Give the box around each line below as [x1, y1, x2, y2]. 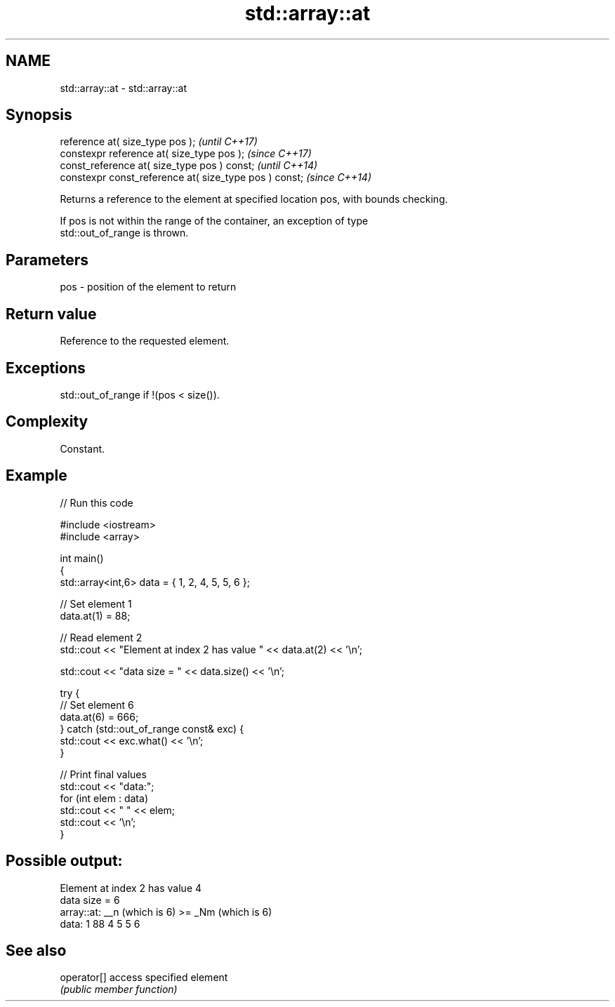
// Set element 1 [60, 597, 132, 610]
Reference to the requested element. [60, 335, 230, 347]
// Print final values [60, 768, 147, 780]
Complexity [6, 413, 88, 431]
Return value [6, 305, 97, 323]
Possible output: [6, 852, 123, 870]
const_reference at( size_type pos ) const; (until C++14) [60, 159, 318, 172]
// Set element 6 [60, 698, 134, 711]
